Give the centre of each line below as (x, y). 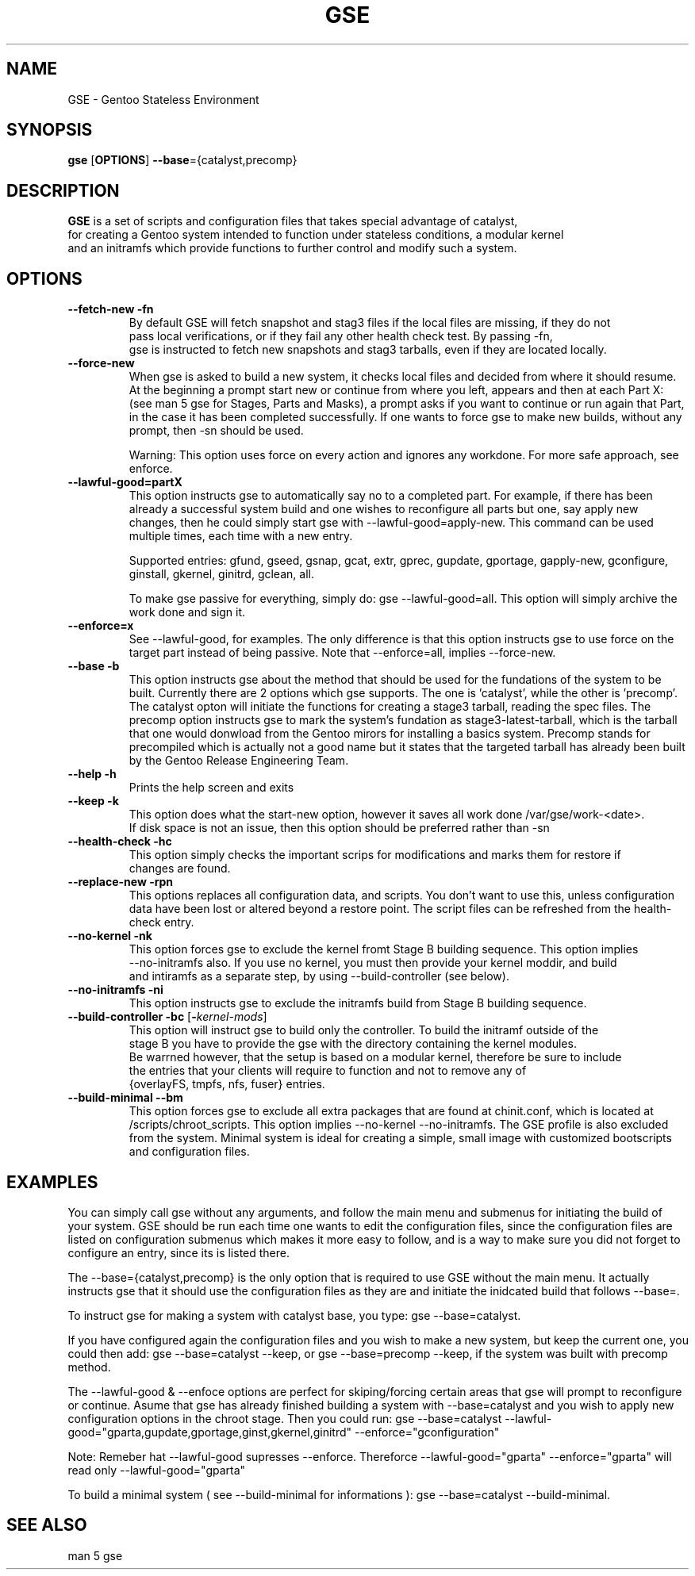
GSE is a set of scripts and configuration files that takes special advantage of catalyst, (293, 221)
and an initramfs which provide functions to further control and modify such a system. (292, 248)
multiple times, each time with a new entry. (241, 536)
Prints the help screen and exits (211, 788)
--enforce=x (101, 626)
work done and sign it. (187, 612)
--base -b (94, 666)
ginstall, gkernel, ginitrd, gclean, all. (221, 574)
